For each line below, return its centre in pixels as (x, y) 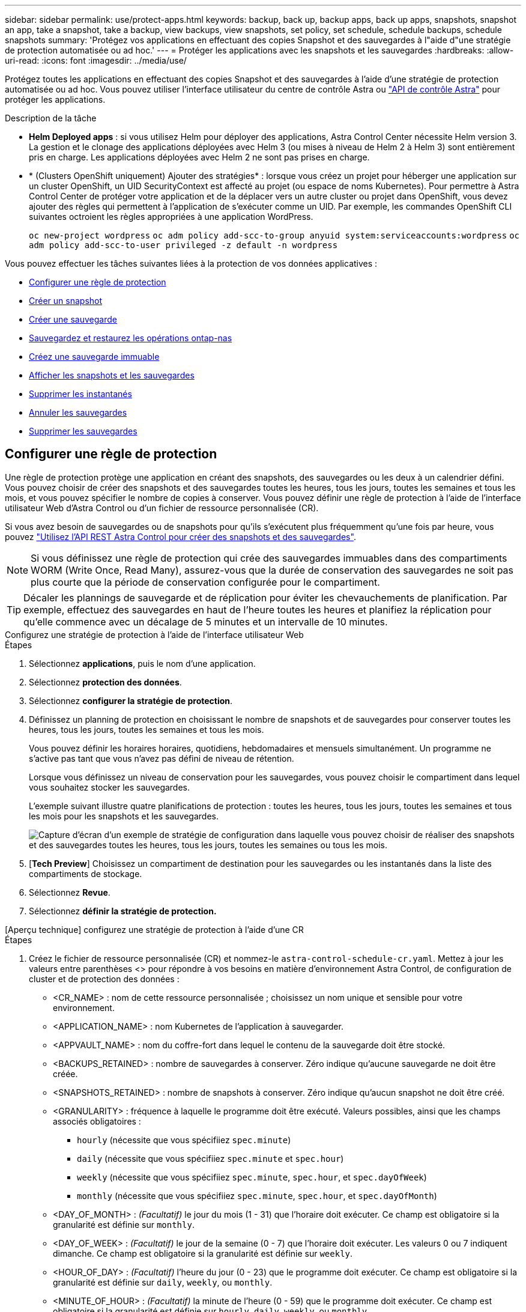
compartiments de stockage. (86, 873)
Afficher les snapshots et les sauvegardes (112, 375)
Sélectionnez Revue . (70, 892)
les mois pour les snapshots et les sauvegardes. (124, 816)
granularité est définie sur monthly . (124, 1224)
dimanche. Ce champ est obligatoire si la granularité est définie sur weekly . (203, 1253)
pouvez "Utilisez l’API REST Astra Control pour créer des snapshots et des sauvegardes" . (180, 536)
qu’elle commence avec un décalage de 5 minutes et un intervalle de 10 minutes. (206, 621)
